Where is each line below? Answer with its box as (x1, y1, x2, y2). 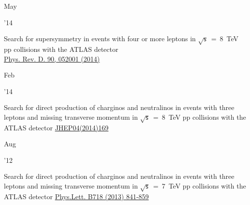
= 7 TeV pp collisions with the (153, 181, 246, 191)
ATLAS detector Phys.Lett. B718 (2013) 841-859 (4, 191, 149, 201)
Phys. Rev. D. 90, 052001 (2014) (4, 53, 100, 63)
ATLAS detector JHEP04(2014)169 (4, 122, 109, 132)
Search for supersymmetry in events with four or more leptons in (4, 33, 196, 44)
